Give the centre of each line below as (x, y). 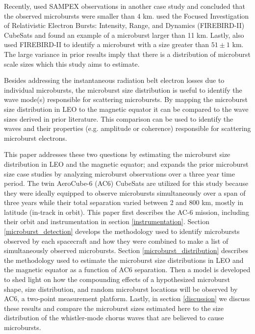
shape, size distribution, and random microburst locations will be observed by (121, 289)
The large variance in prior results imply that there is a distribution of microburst (127, 54)
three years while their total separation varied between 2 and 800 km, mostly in (124, 202)
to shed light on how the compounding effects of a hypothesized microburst (117, 279)
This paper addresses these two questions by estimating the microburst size (117, 154)
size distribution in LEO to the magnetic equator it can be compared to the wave (126, 109)
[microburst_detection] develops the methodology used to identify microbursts (122, 231)
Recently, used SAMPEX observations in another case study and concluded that (125, 6)
